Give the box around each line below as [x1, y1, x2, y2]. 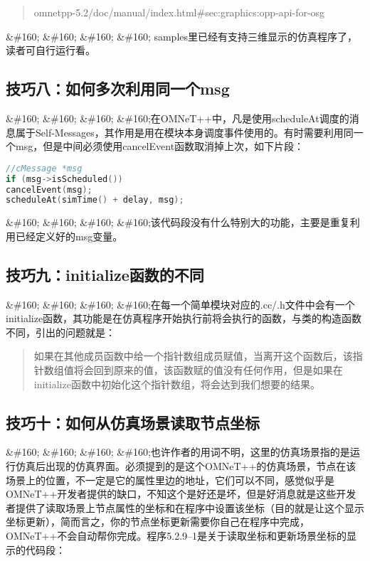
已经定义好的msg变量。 [15, 228, 123, 243]
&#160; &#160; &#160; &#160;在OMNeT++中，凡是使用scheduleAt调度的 [6, 110, 349, 125]
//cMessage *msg [6, 163, 83, 173]
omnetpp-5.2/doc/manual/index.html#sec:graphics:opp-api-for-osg [33, 5, 325, 19]
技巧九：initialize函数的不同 [6, 263, 204, 285]
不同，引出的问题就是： [6, 324, 115, 339]
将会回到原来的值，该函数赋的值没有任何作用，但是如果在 [73, 363, 343, 378]
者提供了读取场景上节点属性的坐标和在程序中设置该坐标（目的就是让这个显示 [6, 500, 364, 515]
